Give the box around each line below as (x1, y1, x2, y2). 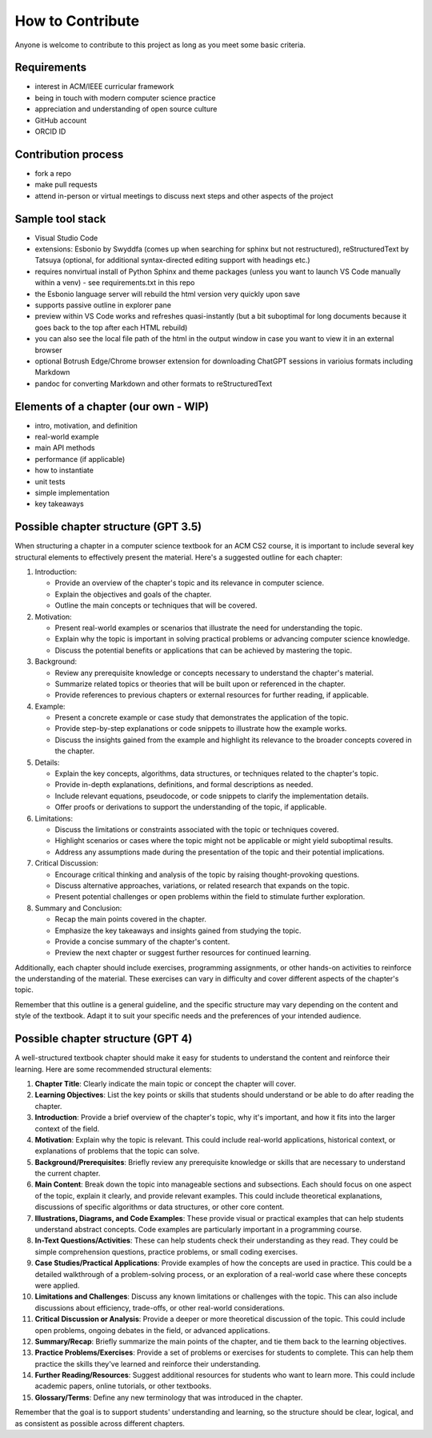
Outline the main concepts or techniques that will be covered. (54, 601, 258, 610)
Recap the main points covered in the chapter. (54, 914, 207, 924)
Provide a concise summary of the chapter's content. (54, 937, 230, 946)
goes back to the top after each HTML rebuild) (34, 323, 188, 332)
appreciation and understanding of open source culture (34, 104, 218, 114)
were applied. (34, 1280, 80, 1290)
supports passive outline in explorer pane (34, 300, 172, 310)
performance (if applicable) (34, 454, 126, 464)
